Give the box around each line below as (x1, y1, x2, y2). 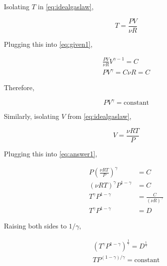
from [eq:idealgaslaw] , (67, 111, 132, 121)
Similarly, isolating (4, 111, 59, 121)
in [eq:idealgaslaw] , (38, 1, 94, 11)
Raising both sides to (4, 221, 67, 231)
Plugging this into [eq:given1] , (4, 38, 93, 49)
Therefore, (4, 82, 34, 93)
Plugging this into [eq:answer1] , (4, 148, 98, 158)
